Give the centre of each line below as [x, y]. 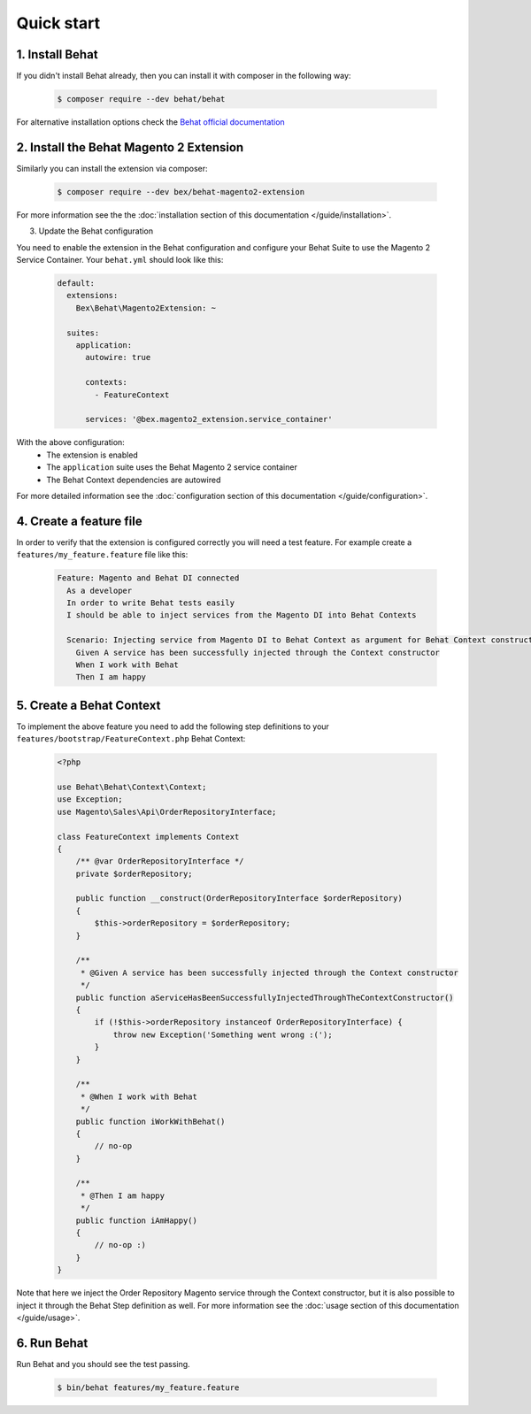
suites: [83, 333]
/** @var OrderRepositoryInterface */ [160, 861]
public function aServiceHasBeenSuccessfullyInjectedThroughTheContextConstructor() [265, 997]
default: [76, 284]
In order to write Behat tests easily [150, 603]
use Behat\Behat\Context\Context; [132, 787]
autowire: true [118, 357]
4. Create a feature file [79, 521]
